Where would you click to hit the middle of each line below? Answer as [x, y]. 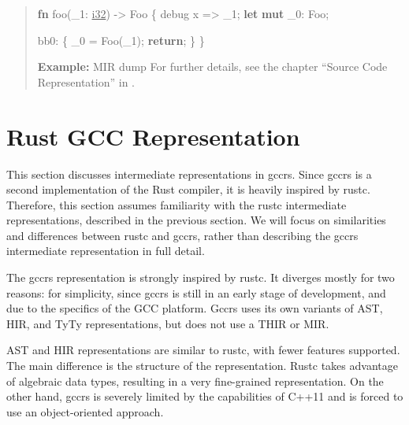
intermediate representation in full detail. [106, 251]
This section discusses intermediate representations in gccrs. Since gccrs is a [189, 174]
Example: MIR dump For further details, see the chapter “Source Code [212, 67]
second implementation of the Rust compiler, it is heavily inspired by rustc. [188, 189]
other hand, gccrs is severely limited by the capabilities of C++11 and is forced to [205, 396]
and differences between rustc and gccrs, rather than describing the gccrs [182, 235]
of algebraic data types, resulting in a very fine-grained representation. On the [195, 381]
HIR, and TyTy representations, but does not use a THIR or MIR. [168, 323]
